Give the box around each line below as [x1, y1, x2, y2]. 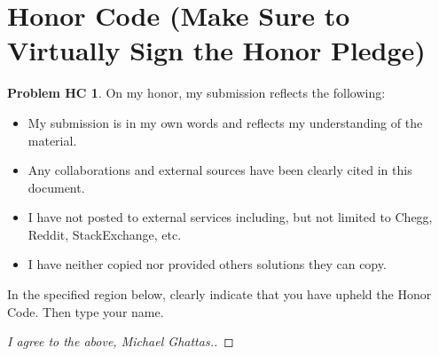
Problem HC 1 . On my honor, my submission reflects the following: [7, 83, 386, 102]
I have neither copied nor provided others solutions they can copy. [27, 255, 387, 273]
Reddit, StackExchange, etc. [27, 225, 182, 243]
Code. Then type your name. [7, 302, 164, 320]
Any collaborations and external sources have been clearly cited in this [27, 161, 412, 179]
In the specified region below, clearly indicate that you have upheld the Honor [7, 285, 432, 304]
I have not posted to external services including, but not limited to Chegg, [27, 208, 433, 226]
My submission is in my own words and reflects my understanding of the [27, 113, 423, 131]
